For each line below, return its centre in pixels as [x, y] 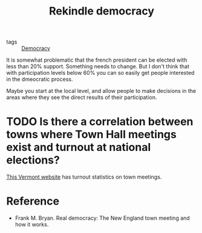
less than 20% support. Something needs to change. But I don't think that [98, 66]
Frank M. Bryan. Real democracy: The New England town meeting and [103, 218]
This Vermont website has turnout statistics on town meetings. [84, 177]
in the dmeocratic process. [40, 79]
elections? [33, 160]
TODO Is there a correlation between [100, 122]
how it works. [32, 225]
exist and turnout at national [79, 148]
